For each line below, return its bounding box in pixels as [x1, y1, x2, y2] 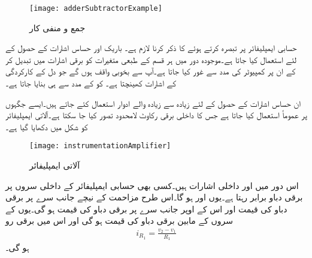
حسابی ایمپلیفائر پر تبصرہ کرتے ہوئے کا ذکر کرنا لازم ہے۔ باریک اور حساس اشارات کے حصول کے [5, 41, 297, 54]
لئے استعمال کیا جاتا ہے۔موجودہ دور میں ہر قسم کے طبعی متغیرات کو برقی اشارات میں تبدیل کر [5, 53, 297, 65]
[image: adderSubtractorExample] [29, 4, 162, 13]
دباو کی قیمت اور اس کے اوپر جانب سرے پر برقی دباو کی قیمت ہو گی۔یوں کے [5, 202, 287, 215]
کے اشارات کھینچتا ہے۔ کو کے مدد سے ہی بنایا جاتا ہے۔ [5, 77, 177, 89]
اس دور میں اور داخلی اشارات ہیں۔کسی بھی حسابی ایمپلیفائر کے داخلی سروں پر [5, 179, 299, 191]
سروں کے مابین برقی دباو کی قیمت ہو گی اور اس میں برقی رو [5, 214, 234, 227]
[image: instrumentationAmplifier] [29, 142, 171, 151]
